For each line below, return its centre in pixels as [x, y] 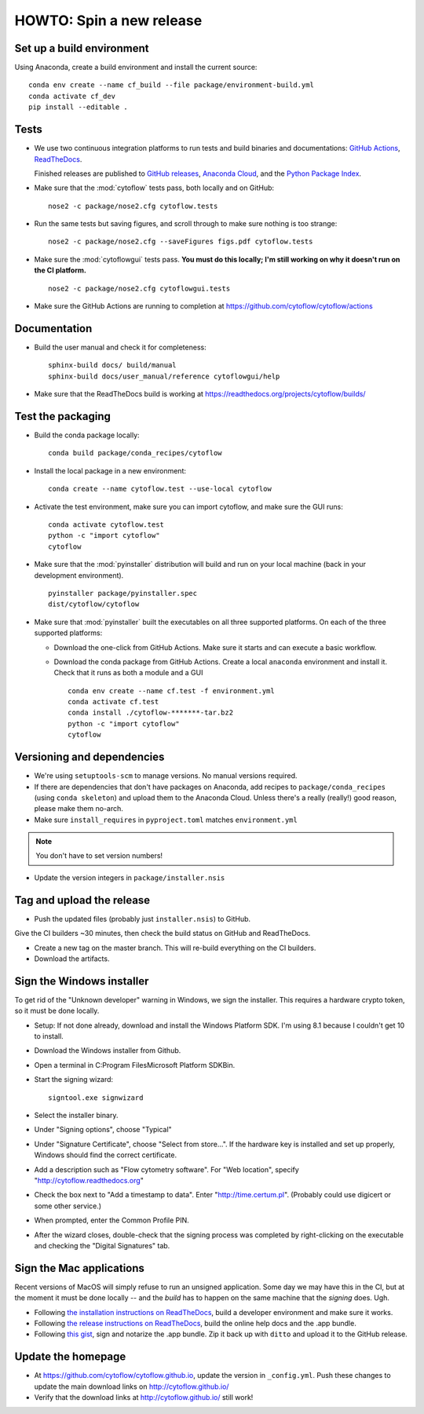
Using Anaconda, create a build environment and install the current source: [136, 68]
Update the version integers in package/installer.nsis [130, 877]
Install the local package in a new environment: [110, 470]
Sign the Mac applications [80, 1268]
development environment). [79, 575]
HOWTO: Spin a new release [108, 20]
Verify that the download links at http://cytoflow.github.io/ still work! [144, 1398]
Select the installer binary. [76, 1115]
